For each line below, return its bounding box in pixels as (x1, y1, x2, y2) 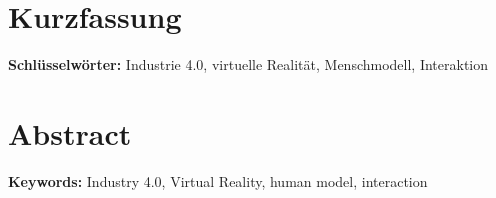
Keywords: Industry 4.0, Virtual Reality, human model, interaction (8, 170, 428, 191)
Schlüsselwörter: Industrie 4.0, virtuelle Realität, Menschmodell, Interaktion (8, 54, 489, 75)
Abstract (8, 112, 132, 153)
